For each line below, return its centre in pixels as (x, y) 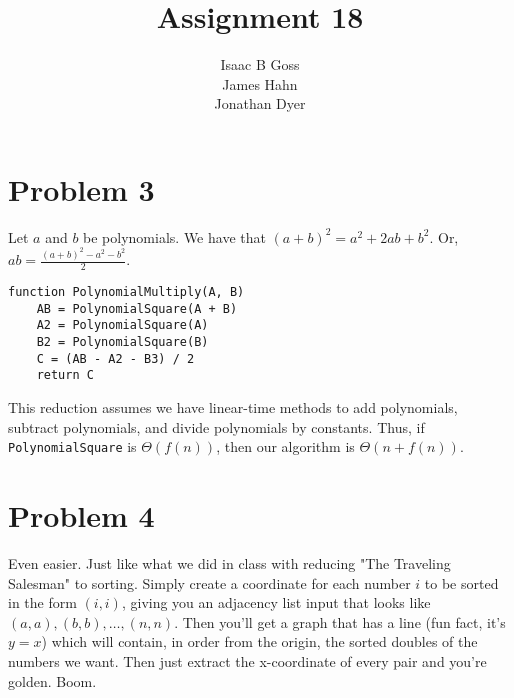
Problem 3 (81, 188)
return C (65, 375)
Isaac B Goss (260, 64)
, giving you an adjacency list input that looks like (276, 602)
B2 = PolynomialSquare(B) (122, 342)
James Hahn (260, 83)
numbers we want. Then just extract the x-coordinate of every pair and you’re (247, 661)
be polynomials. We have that (174, 236)
